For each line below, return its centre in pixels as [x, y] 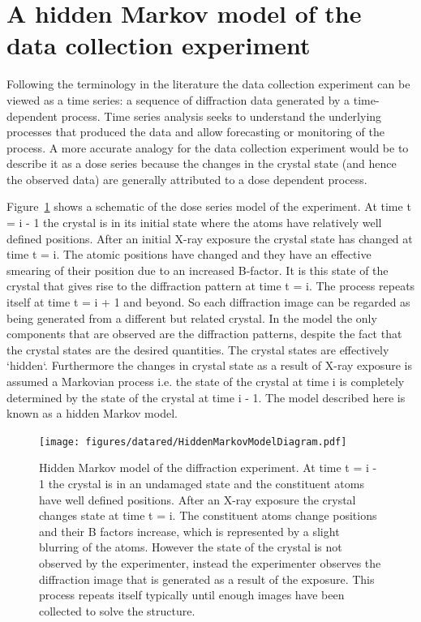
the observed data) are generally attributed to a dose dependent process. [187, 179]
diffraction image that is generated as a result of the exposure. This [207, 579]
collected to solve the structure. [117, 610]
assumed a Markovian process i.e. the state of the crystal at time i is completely [206, 381]
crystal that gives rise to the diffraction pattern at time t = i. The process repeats [211, 286]
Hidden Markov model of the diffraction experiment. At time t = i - [208, 468]
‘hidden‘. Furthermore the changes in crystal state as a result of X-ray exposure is [209, 365]
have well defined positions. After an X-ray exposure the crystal [198, 499]
